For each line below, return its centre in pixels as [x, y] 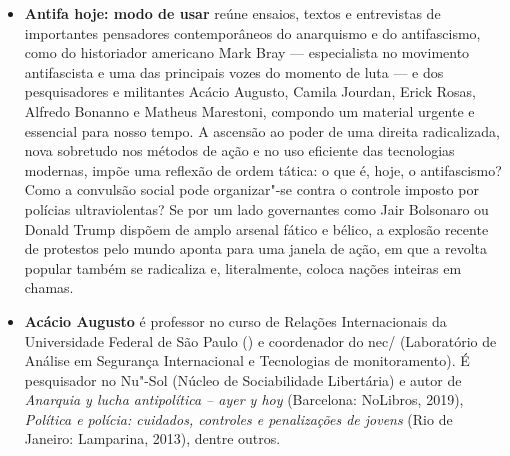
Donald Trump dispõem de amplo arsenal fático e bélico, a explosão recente [256, 228]
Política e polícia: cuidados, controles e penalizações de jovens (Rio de [238, 418]
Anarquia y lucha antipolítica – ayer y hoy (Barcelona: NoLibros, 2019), [244, 399]
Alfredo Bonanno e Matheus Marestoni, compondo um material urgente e [249, 110]
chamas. [49, 287]
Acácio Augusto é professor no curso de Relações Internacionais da [235, 320]
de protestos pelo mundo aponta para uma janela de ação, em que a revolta [256, 248]
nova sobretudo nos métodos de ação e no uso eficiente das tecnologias [239, 150]
